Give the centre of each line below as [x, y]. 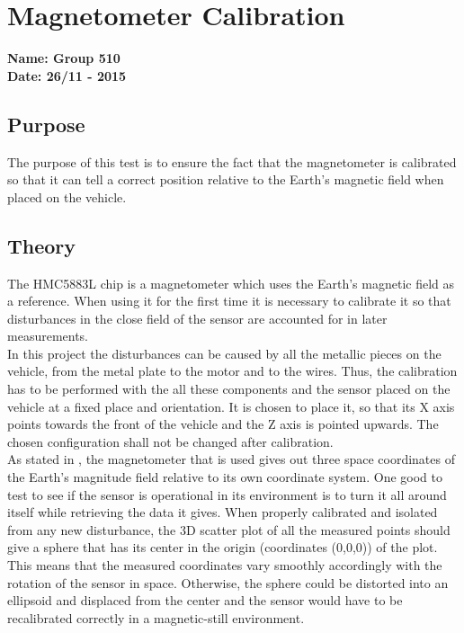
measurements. [48, 336]
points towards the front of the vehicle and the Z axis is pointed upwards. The [223, 424]
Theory [42, 245]
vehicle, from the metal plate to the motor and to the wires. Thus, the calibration [232, 371]
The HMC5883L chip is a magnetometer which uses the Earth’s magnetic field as [231, 283]
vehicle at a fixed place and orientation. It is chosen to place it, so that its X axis [231, 406]
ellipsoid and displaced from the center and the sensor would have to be [205, 600]
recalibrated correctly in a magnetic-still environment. [156, 617]
